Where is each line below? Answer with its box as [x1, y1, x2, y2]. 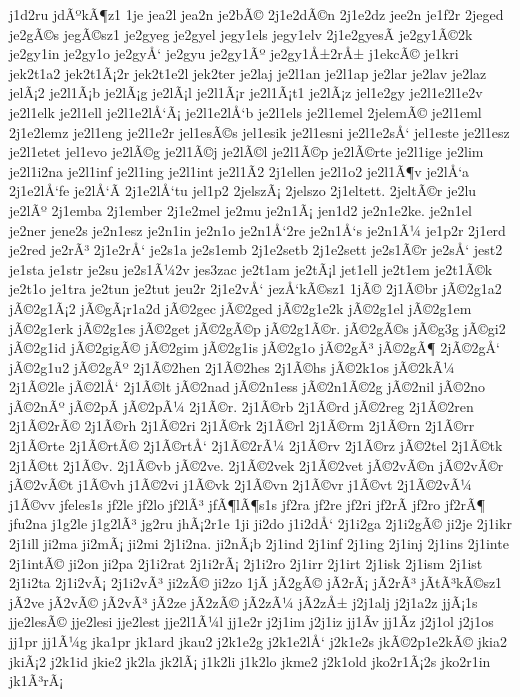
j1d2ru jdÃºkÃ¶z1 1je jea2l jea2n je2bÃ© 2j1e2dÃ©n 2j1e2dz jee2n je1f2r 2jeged [9, 4, 504, 24]
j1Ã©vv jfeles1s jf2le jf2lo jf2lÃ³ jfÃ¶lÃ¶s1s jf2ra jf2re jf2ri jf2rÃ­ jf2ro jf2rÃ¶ [9, 493, 486, 514]
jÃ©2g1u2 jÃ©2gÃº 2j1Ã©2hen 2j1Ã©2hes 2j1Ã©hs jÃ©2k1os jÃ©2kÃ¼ [9, 356, 455, 377]
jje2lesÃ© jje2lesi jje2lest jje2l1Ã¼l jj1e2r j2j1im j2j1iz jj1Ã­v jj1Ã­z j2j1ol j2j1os [9, 611, 494, 632]
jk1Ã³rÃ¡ [9, 670, 64, 691]
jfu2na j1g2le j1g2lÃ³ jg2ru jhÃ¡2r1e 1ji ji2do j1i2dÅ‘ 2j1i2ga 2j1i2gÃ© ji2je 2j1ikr [9, 513, 512, 534]
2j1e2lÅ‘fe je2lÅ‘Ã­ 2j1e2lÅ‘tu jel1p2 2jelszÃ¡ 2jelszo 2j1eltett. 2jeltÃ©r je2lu [9, 180, 477, 201]
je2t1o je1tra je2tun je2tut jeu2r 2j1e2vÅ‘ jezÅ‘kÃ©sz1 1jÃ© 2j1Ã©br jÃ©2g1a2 [9, 278, 502, 299]
